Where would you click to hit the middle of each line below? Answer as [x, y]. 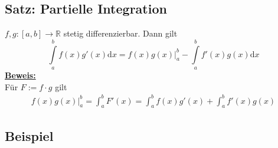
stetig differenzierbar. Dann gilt [120, 33]
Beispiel [29, 135]
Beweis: [20, 75]
